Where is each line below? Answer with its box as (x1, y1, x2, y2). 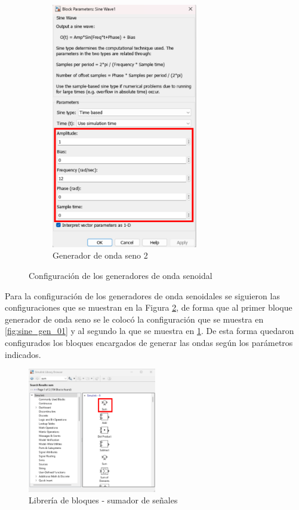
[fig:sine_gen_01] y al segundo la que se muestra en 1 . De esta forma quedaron (5, 324, 294, 337)
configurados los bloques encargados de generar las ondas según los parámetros (5, 336, 293, 349)
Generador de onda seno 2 (53, 249, 148, 262)
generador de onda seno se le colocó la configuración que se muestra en (5, 312, 264, 325)
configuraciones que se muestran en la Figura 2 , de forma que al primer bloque (5, 301, 292, 314)
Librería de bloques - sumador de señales (29, 494, 178, 506)
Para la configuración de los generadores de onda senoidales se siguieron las (5, 289, 280, 302)
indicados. (5, 348, 41, 360)
